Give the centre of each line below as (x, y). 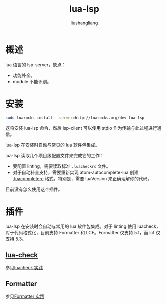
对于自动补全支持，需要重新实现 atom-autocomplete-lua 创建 (75, 172)
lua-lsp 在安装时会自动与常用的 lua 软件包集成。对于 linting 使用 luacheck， (83, 226)
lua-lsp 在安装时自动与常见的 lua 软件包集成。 (52, 145)
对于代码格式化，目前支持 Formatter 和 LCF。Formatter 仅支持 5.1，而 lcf (80, 233)
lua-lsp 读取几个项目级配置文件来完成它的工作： (55, 155)
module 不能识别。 (32, 81)
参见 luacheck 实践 (24, 268)
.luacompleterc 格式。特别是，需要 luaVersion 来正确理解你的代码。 (82, 178)
